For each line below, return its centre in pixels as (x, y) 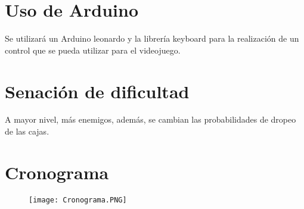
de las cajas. (27, 131)
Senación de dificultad (97, 91)
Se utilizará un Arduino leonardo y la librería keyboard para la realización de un (152, 38)
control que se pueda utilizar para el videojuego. (93, 50)
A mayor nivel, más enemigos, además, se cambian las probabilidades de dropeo (151, 119)
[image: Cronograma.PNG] (78, 200)
